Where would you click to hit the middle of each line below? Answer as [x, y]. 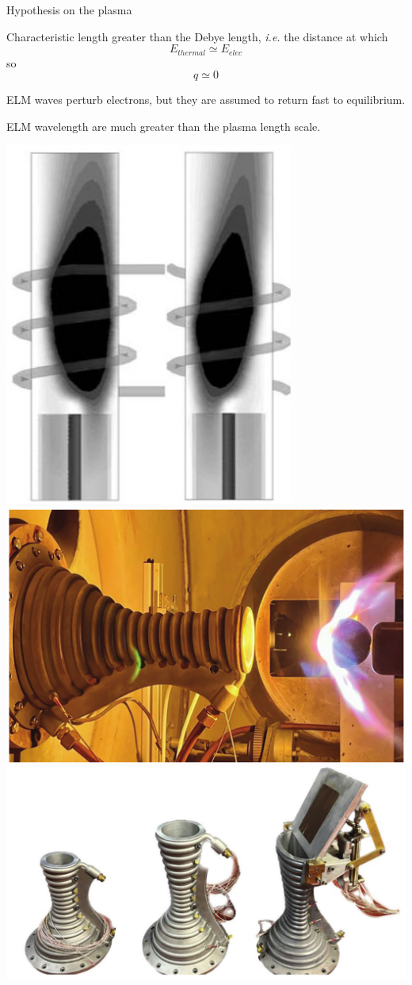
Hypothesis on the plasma [69, 10]
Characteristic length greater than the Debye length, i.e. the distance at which [197, 36]
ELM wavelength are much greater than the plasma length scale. [164, 126]
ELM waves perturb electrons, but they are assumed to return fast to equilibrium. [206, 100]
